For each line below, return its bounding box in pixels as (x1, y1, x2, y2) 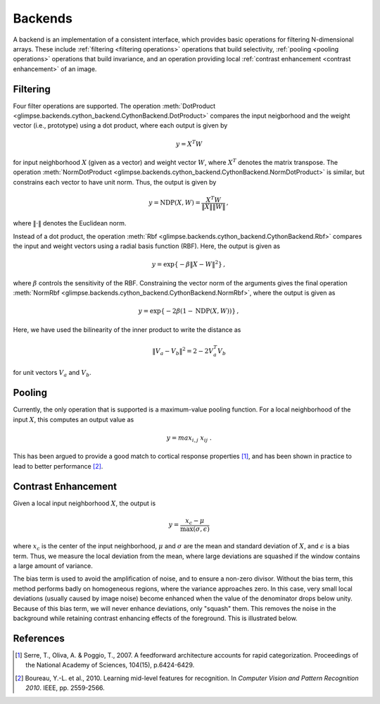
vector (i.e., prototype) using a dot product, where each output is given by (13, 121, 228, 130)
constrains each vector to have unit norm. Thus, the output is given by (13, 178, 217, 186)
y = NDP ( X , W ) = (148, 198, 201, 206)
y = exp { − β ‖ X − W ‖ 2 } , (151, 259, 225, 268)
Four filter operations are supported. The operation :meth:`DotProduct (13, 101, 216, 110)
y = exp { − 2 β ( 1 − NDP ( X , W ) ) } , (138, 307, 239, 315)
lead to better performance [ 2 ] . (13, 462, 103, 470)
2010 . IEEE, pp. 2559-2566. (25, 684, 105, 692)
